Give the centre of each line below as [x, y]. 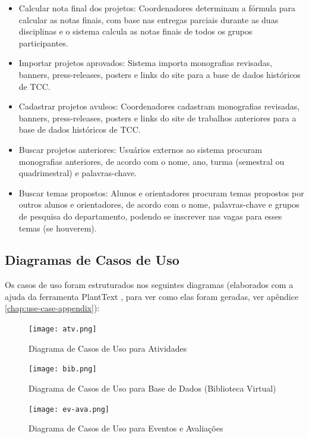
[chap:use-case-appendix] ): [52, 308]
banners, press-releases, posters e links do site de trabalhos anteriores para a [157, 118]
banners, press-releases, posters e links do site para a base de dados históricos [160, 74]
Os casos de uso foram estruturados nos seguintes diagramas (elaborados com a [149, 285]
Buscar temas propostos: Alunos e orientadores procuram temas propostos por [161, 193]
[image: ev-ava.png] [69, 409]
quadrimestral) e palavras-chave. [78, 173]
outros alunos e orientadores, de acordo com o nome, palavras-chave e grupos [159, 204]
